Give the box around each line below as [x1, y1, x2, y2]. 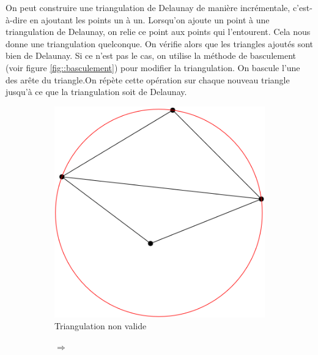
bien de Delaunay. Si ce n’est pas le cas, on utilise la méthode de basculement [6, 49, 296, 62]
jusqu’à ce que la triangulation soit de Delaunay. [6, 85, 187, 98]
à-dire [6, 13, 28, 26]
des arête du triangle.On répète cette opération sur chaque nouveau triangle [6, 73, 290, 86]
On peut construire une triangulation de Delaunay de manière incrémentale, [6, 1, 290, 13]
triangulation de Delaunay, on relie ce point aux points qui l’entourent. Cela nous [6, 25, 311, 38]
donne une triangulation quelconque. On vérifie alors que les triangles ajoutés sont [6, 37, 314, 50]
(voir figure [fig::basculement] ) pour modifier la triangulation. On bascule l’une [6, 61, 300, 74]
